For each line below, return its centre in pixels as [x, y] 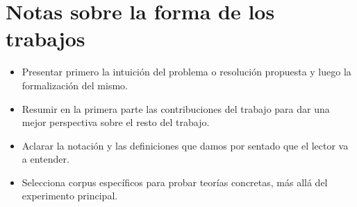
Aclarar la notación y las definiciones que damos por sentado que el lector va [185, 145]
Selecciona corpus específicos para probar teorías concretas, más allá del [175, 182]
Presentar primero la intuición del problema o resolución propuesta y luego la [186, 72]
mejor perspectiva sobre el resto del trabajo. [116, 122]
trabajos [45, 38]
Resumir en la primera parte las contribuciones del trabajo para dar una [176, 108]
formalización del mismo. [75, 85]
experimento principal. [70, 196]
